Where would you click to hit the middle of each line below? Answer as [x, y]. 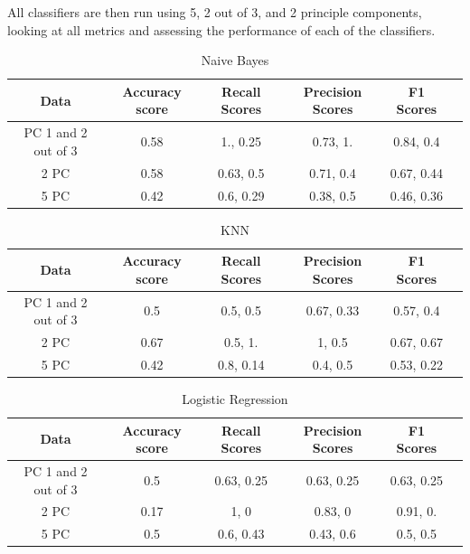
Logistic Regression [235, 399]
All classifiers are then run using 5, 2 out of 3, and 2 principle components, [215, 12]
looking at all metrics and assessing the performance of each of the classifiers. [221, 29]
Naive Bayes [235, 60]
